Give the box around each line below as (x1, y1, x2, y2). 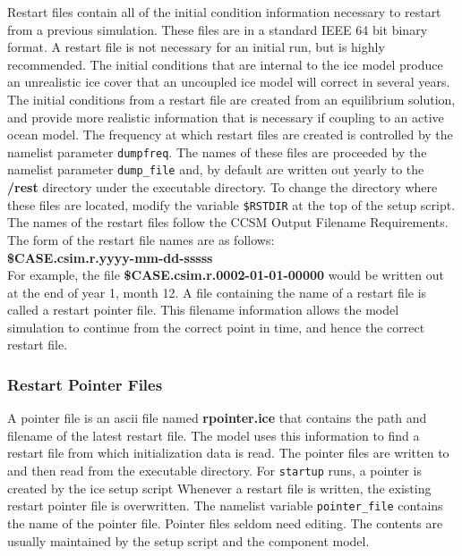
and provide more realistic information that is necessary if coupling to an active (7, 107, 444, 126)
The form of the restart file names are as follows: (7, 230, 275, 249)
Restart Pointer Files (7, 373, 163, 395)
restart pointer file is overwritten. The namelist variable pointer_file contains (7, 496, 443, 515)
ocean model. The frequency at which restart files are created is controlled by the (7, 125, 453, 144)
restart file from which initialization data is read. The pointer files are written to (7, 443, 449, 462)
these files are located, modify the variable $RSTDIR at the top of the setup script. (7, 195, 456, 214)
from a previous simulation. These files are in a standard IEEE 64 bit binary (7, 20, 428, 38)
